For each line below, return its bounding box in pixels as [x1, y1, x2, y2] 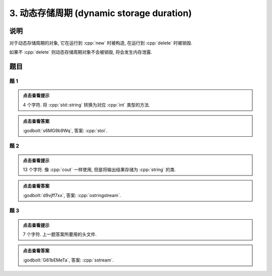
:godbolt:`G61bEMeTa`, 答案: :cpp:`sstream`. [23, 257, 114, 263]
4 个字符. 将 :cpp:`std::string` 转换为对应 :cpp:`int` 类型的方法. [23, 102, 151, 108]
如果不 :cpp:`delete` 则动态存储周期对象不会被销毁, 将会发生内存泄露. [9, 49, 153, 55]
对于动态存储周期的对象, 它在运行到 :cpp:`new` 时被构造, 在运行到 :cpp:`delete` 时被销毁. [9, 40, 192, 46]
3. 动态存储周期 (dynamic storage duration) [9, 8, 192, 19]
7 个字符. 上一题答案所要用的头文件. [23, 231, 97, 237]
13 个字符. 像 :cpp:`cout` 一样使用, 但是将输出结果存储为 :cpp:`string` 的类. [23, 166, 176, 172]
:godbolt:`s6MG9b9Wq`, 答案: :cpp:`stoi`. [23, 127, 108, 133]
